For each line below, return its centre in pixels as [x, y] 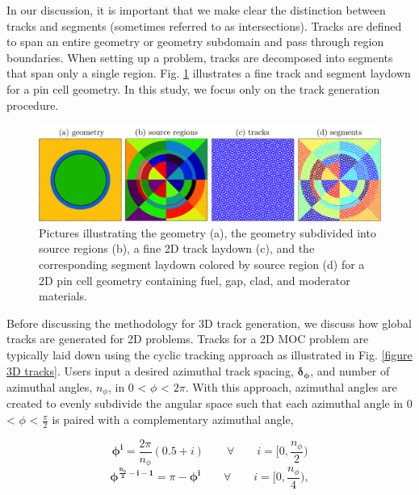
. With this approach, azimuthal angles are [291, 387]
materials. [63, 296]
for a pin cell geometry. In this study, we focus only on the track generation [193, 88]
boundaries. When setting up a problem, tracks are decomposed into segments [200, 57]
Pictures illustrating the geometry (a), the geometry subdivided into [207, 232]
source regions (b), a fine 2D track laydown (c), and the [177, 248]
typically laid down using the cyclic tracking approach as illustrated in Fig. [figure [209, 354]
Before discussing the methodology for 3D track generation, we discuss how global [209, 323]
